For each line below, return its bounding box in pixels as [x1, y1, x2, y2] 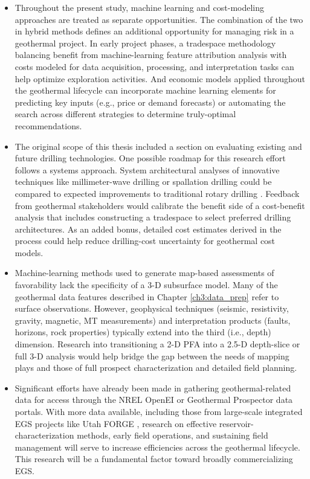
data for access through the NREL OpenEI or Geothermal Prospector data [15, 393, 293, 406]
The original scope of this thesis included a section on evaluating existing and [15, 140, 302, 152]
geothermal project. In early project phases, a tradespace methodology [15, 36, 276, 49]
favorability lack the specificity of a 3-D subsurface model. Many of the [15, 278, 278, 291]
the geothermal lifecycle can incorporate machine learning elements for [15, 84, 276, 97]
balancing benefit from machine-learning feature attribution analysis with [15, 48, 287, 61]
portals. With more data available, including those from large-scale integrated [15, 405, 303, 417]
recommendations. [15, 119, 82, 132]
